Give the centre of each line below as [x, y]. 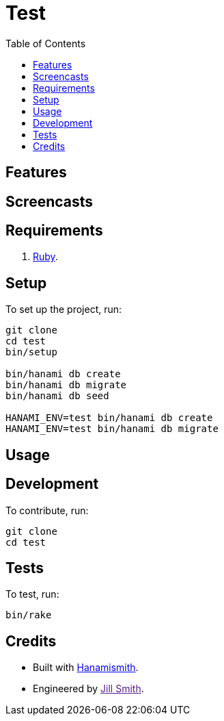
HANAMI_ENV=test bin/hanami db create [109, 418]
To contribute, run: [47, 510]
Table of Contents [46, 43]
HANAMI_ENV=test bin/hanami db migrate [112, 429]
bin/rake [29, 615]
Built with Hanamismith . [86, 668]
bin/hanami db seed [57, 396]
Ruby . [45, 257]
